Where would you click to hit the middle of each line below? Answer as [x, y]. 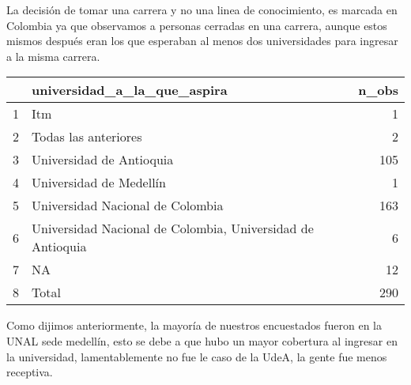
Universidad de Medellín [99, 183]
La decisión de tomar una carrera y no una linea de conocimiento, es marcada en [202, 9]
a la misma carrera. [53, 56]
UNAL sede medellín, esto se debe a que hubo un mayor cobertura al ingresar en [202, 340]
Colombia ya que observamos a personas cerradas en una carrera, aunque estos [197, 25]
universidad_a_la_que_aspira [130, 90]
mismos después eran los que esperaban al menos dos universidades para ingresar [202, 41]
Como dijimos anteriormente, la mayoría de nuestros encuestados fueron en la [194, 325]
